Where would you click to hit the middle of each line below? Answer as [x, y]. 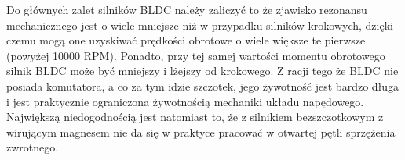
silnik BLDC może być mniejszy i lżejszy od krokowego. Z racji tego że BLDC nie [202, 71]
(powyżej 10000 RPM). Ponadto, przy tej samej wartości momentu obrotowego [196, 55]
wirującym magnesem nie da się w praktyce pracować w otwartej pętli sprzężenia [201, 132]
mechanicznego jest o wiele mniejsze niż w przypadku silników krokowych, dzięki [200, 25]
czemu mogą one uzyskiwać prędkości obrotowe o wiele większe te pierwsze [186, 40]
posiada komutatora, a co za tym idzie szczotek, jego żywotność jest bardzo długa [203, 85]
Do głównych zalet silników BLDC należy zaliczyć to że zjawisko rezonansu [187, 9]
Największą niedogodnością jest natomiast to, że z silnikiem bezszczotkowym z [195, 117]
